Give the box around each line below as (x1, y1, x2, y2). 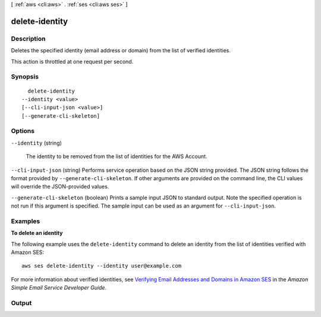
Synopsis (11, 73, 39, 81)
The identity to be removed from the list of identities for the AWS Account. (26, 153, 207, 160)
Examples (11, 217, 40, 225)
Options (11, 127, 35, 135)
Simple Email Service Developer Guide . (11, 284, 107, 291)
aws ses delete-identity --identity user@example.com (21, 262, 181, 269)
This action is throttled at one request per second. (11, 58, 134, 65)
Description (11, 34, 46, 43)
